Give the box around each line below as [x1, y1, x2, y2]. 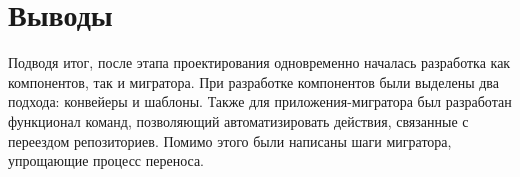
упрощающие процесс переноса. [8, 150, 204, 171]
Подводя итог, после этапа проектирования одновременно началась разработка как [8, 52, 511, 73]
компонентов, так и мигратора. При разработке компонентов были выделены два [8, 71, 499, 92]
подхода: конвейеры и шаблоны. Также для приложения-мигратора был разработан [8, 91, 512, 112]
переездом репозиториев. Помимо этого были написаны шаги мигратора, [8, 130, 452, 151]
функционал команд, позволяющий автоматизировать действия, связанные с [8, 110, 469, 131]
